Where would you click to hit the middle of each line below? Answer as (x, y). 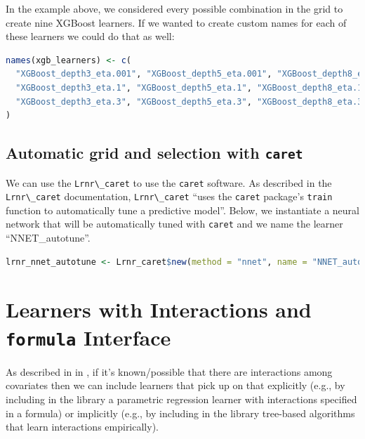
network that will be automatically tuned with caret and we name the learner (174, 224)
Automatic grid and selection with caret (154, 153)
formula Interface (88, 337)
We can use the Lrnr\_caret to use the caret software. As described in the (169, 182)
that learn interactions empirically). (82, 427)
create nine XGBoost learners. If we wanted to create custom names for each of (176, 22)
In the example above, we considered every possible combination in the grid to (174, 8)
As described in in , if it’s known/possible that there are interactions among (169, 371)
